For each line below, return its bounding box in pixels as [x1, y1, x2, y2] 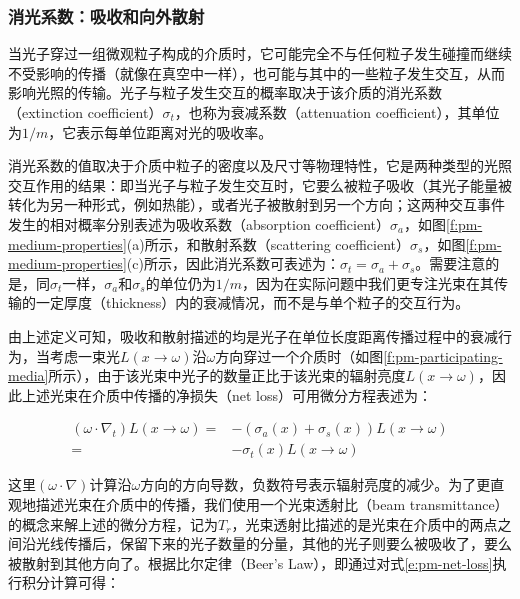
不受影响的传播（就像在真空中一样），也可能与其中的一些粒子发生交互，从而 [8, 62, 505, 83]
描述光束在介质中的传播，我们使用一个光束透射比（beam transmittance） [35, 493, 509, 514]
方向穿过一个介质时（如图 [215, 345, 384, 366]
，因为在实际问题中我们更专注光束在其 [241, 272, 494, 293]
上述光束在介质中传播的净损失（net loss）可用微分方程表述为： [21, 384, 433, 405]
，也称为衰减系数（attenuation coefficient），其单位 [174, 102, 500, 122]
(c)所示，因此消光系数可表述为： [126, 253, 340, 274]
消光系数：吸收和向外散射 [8, 3, 205, 28]
